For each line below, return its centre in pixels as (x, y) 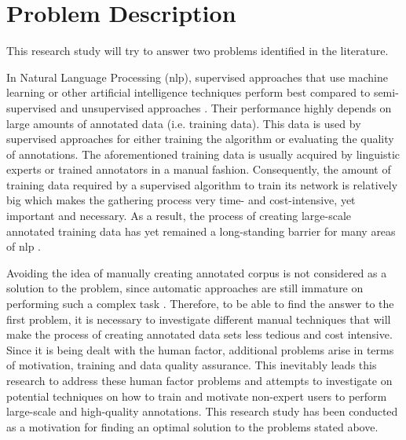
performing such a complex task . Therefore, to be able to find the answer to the (200, 304)
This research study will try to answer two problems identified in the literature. (198, 51)
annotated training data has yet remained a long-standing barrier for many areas (201, 231)
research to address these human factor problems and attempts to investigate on (199, 380)
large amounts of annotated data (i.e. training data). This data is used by (184, 123)
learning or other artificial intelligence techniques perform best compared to (188, 92)
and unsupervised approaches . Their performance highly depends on (226, 107)
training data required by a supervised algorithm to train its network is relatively (202, 184)
